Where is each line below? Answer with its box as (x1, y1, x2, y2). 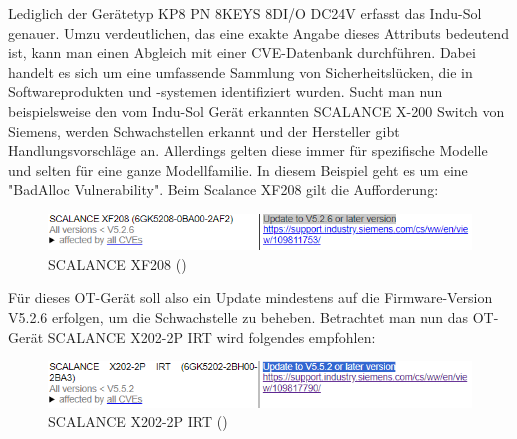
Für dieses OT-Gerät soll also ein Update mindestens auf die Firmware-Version (8, 287, 493, 308)
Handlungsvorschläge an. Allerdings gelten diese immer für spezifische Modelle (8, 140, 488, 161)
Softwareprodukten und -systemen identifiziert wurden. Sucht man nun (8, 81, 443, 102)
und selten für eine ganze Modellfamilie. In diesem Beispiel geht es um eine (8, 159, 468, 180)
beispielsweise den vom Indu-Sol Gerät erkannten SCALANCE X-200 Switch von (8, 100, 505, 121)
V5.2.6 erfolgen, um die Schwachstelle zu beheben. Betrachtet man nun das (8, 307, 469, 328)
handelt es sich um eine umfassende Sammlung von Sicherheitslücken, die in (8, 61, 473, 82)
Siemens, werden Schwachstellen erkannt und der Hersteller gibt (8, 120, 400, 141)
